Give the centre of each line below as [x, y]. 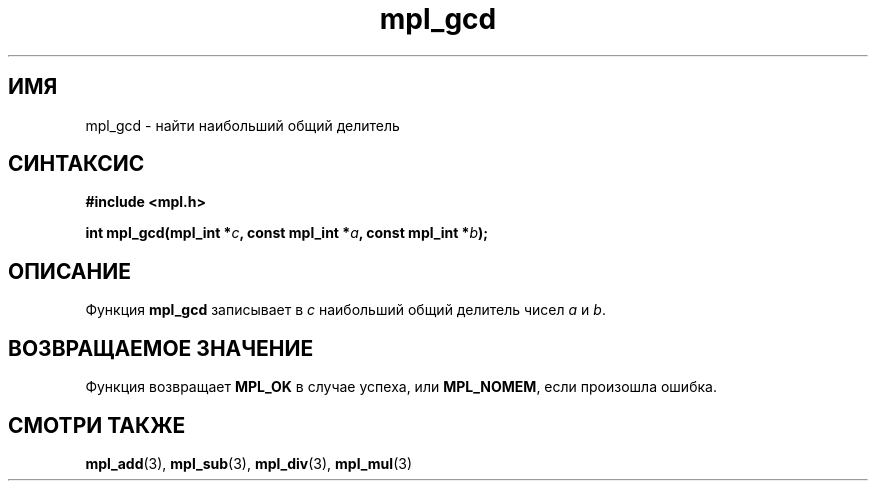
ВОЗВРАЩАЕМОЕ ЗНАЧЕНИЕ [161, 348]
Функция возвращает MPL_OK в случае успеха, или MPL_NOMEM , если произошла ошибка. [401, 387]
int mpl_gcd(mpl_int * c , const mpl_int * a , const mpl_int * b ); [287, 233]
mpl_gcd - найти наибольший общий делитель [242, 125]
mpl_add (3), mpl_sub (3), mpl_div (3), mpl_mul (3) [248, 463]
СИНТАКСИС [76, 164]
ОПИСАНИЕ [69, 271]
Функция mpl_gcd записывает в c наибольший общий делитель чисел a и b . [345, 310]
